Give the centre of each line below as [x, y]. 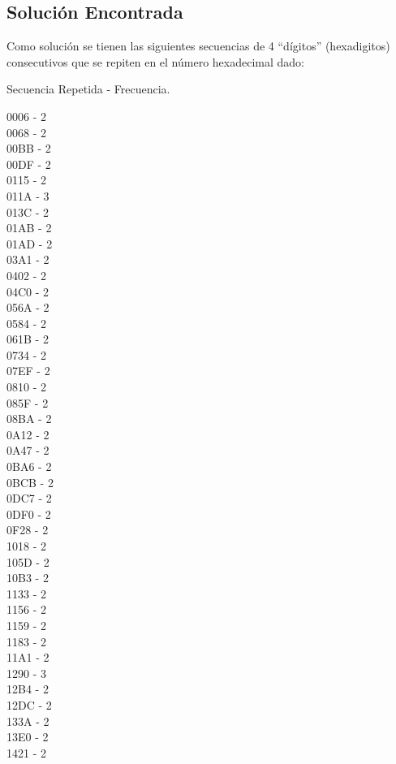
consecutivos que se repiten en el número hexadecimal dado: [155, 61]
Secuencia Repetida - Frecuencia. [88, 89]
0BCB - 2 [30, 482]
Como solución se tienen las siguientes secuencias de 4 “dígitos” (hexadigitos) [198, 46]
